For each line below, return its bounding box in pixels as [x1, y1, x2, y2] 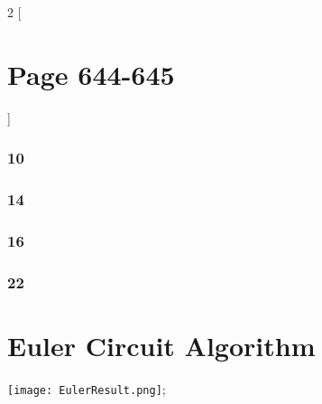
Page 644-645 [7, 55, 175, 92]
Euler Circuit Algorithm [7, 326, 316, 363]
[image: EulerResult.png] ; [7, 379, 166, 398]
